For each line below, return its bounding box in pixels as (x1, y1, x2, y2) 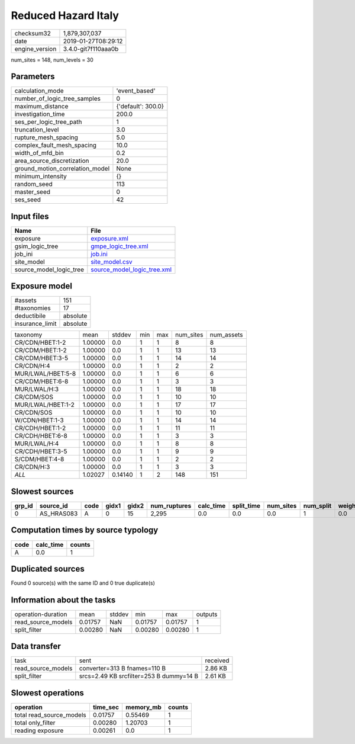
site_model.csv (91, 258, 133, 266)
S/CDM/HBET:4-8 (14, 455, 64, 463)
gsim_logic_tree (14, 242, 59, 250)
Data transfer (11, 642, 62, 652)
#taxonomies (14, 304, 51, 312)
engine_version (14, 44, 57, 53)
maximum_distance (14, 102, 69, 111)
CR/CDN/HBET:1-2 (14, 338, 66, 347)
